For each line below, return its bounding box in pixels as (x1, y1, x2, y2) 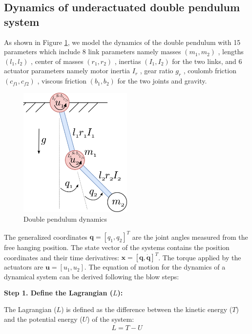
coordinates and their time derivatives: (4, 252, 119, 262)
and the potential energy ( (4, 313, 83, 324)
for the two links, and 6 (172, 56, 242, 66)
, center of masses (31, 56, 84, 66)
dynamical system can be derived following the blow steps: (4, 271, 179, 281)
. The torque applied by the (158, 252, 241, 262)
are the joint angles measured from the (132, 231, 248, 242)
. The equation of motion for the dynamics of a (84, 262, 226, 272)
